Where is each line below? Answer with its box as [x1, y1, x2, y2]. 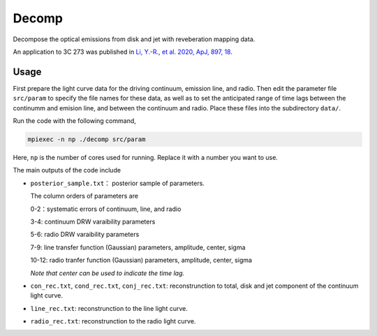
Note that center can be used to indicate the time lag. [30, 269, 185, 277]
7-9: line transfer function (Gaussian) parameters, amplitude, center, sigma [30, 243, 246, 251]
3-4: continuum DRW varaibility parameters [30, 217, 156, 226]
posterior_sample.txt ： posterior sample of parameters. [30, 179, 205, 187]
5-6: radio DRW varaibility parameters [30, 231, 140, 239]
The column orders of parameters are [30, 192, 139, 200]
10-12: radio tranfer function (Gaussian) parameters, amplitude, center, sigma [30, 256, 253, 265]
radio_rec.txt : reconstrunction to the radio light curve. [30, 317, 196, 326]
